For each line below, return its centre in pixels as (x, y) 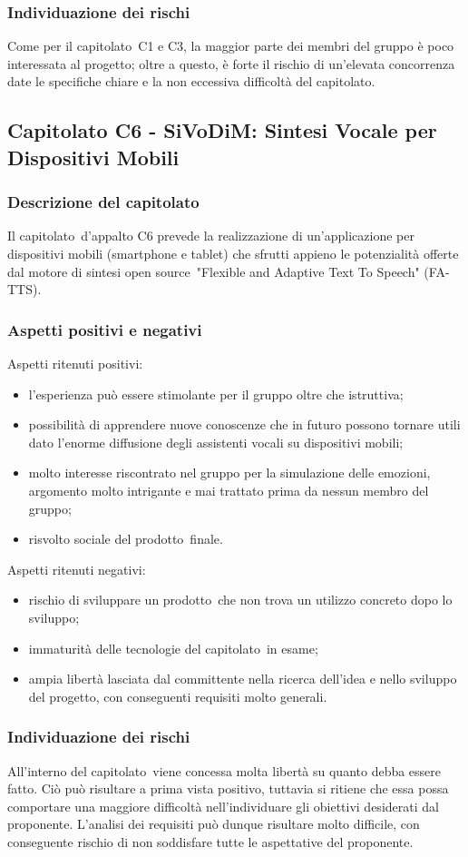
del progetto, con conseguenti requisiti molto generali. (178, 696)
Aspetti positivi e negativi (105, 329)
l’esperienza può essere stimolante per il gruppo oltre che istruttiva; (216, 394)
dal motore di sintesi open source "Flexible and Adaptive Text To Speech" (214, 271)
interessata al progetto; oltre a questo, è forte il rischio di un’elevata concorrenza (231, 63)
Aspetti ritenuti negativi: (77, 569)
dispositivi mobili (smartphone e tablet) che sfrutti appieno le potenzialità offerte (233, 253)
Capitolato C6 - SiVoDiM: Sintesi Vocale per (222, 130)
